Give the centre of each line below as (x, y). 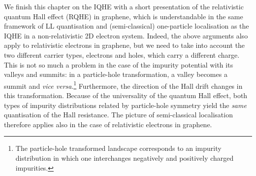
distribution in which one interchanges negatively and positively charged (125, 158)
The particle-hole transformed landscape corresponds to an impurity (118, 148)
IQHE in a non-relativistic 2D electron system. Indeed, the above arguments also (126, 35)
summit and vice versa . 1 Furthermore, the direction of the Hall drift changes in (123, 85)
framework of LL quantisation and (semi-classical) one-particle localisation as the (127, 26)
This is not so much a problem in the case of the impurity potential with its (119, 64)
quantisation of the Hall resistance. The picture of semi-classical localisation (118, 115)
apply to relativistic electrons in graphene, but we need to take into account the (125, 45)
